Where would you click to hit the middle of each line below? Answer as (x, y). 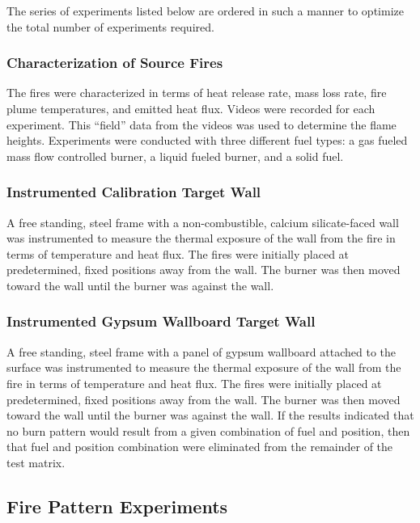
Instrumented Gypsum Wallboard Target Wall (161, 321)
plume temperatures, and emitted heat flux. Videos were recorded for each (191, 108)
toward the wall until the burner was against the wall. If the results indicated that (210, 415)
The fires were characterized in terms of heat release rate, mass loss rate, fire (197, 93)
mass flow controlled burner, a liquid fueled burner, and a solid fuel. (175, 156)
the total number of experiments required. (110, 26)
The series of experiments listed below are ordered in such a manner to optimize (205, 11)
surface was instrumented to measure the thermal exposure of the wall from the (204, 367)
